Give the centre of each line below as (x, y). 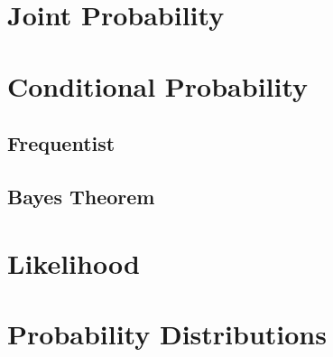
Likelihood (74, 263)
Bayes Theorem (81, 196)
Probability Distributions (167, 333)
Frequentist (61, 143)
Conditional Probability (158, 85)
